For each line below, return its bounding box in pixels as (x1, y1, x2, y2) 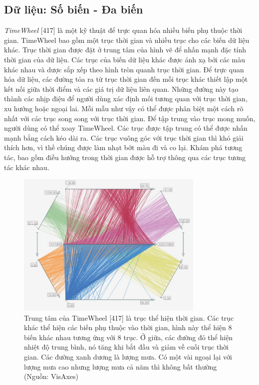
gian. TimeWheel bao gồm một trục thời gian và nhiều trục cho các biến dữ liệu (4, 34, 250, 45)
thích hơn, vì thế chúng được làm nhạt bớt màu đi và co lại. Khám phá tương (4, 142, 243, 153)
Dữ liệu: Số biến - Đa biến (4, 1, 143, 17)
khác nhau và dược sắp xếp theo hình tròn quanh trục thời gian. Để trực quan (4, 64, 244, 74)
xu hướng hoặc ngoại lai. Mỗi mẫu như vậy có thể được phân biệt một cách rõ (4, 103, 244, 113)
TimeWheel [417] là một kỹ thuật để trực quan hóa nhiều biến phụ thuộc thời (4, 25, 243, 35)
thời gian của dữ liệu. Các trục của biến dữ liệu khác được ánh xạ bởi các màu (4, 54, 246, 64)
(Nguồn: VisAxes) (24, 371, 79, 382)
